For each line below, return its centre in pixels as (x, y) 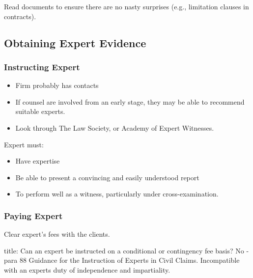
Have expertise (38, 161)
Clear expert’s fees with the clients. (57, 234)
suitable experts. (40, 111)
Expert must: (24, 144)
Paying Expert (33, 215)
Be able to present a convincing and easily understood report (107, 177)
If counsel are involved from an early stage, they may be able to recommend (130, 101)
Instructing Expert (42, 67)
